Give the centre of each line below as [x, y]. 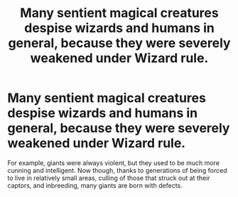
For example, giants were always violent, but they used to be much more [114, 163]
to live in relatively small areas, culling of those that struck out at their [109, 178]
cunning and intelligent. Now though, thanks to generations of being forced [117, 170]
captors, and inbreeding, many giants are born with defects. [95, 185]
